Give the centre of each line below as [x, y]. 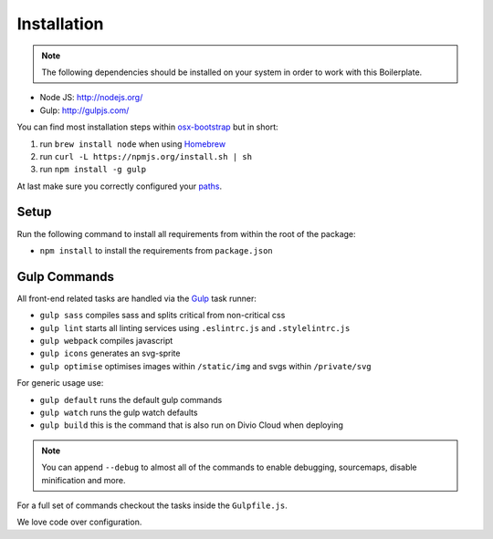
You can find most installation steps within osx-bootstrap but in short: [147, 127]
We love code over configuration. [79, 522]
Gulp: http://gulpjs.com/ [84, 110]
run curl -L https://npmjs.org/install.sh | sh [146, 156]
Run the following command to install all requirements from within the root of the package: [186, 233]
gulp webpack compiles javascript [106, 341]
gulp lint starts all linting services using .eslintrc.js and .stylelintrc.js [195, 327]
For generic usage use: [60, 383]
